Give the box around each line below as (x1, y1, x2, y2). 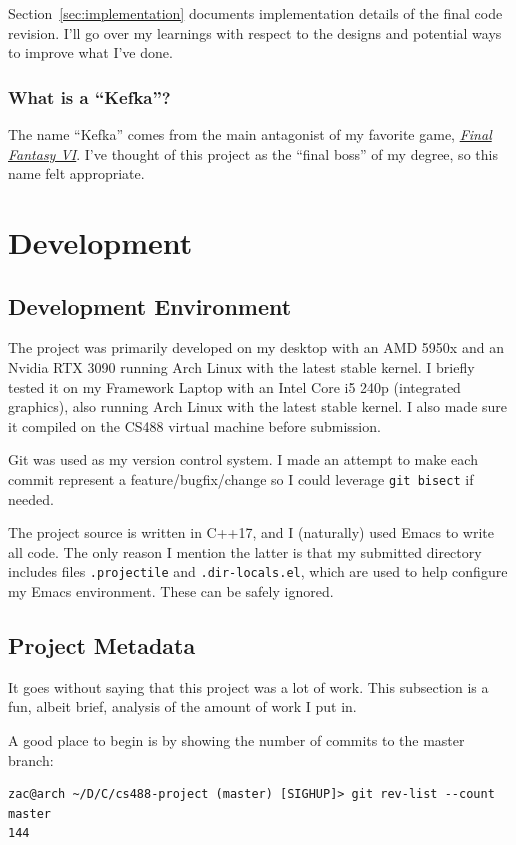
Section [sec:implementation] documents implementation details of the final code (8, 3, 503, 23)
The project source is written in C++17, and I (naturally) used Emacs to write (8, 522, 495, 543)
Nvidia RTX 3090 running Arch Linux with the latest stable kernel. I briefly (8, 356, 475, 377)
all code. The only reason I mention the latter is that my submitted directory (8, 541, 482, 562)
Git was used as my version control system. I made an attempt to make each (8, 449, 478, 470)
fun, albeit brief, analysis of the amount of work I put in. (8, 696, 357, 717)
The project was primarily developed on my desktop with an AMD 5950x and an (8, 337, 504, 358)
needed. (8, 488, 54, 509)
